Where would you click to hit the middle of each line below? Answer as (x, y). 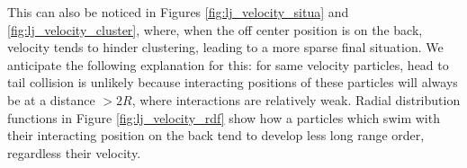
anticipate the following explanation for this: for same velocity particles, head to (228, 64)
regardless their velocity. (74, 152)
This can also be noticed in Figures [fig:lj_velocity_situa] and (178, 12)
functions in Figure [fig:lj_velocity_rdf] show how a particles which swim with (224, 117)
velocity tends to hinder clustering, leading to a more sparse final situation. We (225, 47)
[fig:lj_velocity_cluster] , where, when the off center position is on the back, (215, 29)
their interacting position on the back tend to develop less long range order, (216, 135)
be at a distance (51, 99)
